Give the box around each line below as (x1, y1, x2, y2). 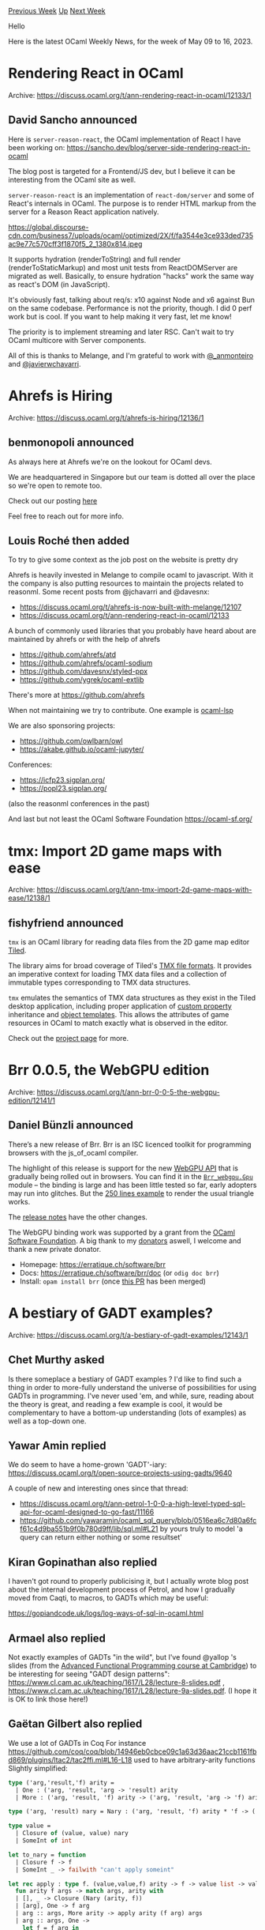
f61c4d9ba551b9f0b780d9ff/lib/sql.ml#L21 (19, 1524, 159, 1534)
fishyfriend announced (8, 916, 124, 929)
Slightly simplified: (8, 1763, 69, 1773)
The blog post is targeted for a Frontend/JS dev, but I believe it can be (8, 166, 236, 175)
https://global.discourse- (8, 222, 89, 232)
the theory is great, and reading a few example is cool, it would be (8, 1399, 223, 1408)
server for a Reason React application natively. (8, 207, 159, 217)
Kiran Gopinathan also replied (8, 1555, 158, 1569)
